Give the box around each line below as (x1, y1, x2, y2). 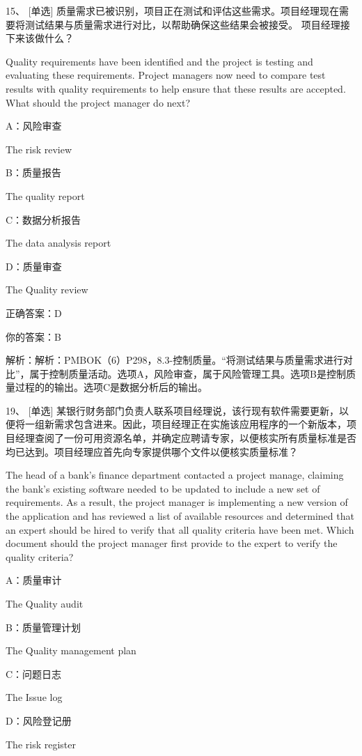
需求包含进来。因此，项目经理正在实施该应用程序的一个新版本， (54, 417, 347, 431)
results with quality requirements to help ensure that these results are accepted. (6, 81, 346, 95)
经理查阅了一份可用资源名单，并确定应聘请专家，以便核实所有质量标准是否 (15, 431, 356, 445)
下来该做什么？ (6, 31, 74, 45)
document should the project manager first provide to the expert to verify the (6, 536, 338, 550)
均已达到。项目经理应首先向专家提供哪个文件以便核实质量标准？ (6, 444, 298, 458)
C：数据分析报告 (6, 212, 81, 226)
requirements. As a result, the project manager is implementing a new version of (6, 495, 348, 509)
